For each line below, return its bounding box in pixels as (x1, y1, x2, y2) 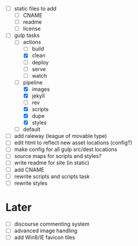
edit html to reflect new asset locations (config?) (14, 139, 133, 146)
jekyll (31, 92, 45, 99)
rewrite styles (14, 179, 48, 187)
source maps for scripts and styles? (14, 153, 102, 160)
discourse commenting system (14, 220, 90, 228)
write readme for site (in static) (14, 159, 89, 166)
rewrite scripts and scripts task (14, 172, 90, 180)
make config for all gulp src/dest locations (14, 146, 117, 153)
